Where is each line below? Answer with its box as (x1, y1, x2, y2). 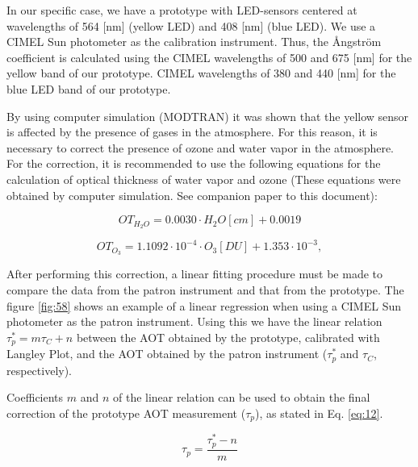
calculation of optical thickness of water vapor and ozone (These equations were (6, 170, 401, 187)
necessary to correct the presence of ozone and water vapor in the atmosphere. (6, 139, 395, 156)
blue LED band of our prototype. (6, 80, 171, 97)
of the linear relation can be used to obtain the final (112, 389, 370, 406)
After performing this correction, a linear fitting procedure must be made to (6, 265, 382, 282)
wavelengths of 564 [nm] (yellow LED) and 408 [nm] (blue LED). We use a (6, 17, 376, 34)
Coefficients (6, 389, 64, 406)
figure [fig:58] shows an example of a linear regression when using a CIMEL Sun (6, 297, 402, 314)
